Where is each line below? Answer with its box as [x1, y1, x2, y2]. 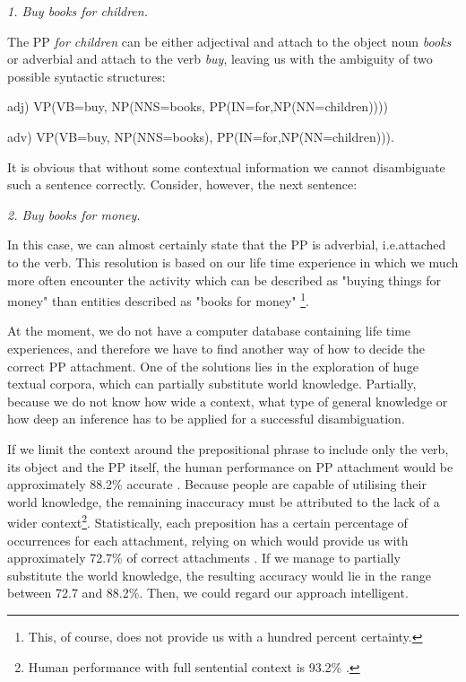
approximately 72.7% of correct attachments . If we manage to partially [7, 548, 401, 567]
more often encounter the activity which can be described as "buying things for [7, 270, 441, 289]
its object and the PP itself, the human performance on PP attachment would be [7, 457, 453, 476]
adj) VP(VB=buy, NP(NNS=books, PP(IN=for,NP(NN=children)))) [7, 97, 388, 116]
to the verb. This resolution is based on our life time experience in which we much [7, 252, 459, 271]
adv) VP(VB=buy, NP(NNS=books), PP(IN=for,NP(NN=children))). [7, 127, 394, 145]
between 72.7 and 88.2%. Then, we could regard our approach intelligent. [7, 583, 409, 602]
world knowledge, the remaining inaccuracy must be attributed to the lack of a [7, 492, 440, 511]
